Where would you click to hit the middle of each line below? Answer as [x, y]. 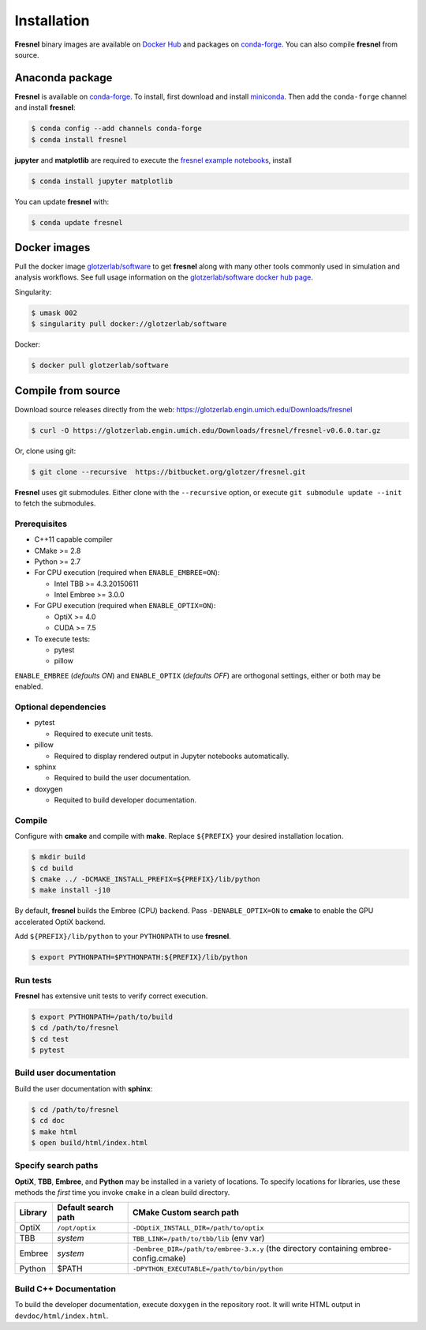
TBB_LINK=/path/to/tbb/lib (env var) [198, 1238]
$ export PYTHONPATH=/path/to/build [102, 1016]
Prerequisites [41, 524]
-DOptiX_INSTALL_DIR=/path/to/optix [198, 1228]
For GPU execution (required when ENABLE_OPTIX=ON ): [125, 606]
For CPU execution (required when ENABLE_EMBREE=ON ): [127, 573]
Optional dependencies [60, 707]
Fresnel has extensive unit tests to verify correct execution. [111, 996]
